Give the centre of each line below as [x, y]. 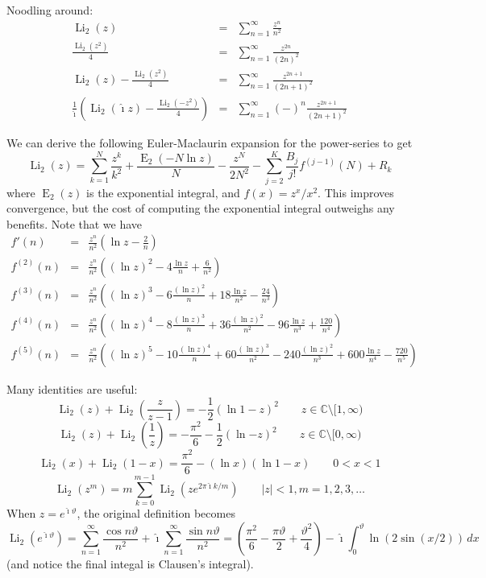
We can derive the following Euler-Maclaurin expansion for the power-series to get [210, 142]
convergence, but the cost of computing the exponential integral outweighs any [201, 208]
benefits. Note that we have [75, 223]
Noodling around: [50, 10]
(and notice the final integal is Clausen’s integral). [130, 564]
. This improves [356, 192]
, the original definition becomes [156, 513]
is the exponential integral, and [163, 192]
